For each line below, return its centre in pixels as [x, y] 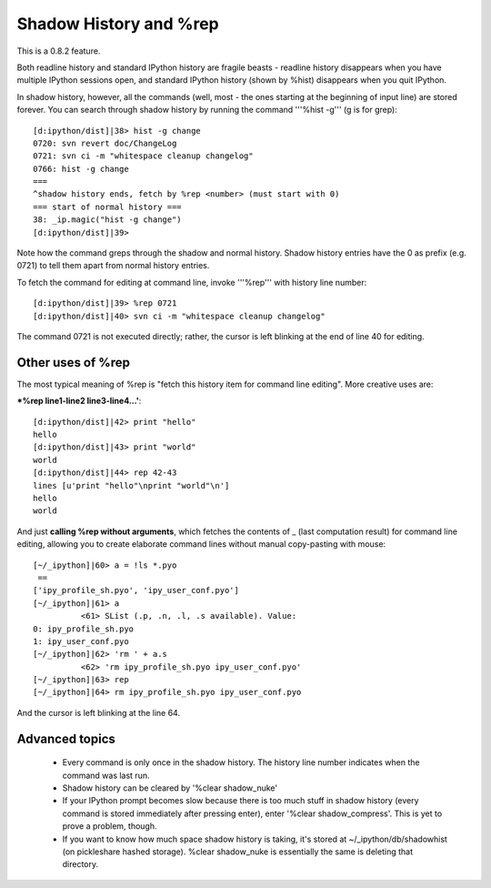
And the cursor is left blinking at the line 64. [99, 712]
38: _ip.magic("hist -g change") [107, 220]
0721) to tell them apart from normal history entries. [113, 266]
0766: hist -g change [81, 169]
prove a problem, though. [110, 826]
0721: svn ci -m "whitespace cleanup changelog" [143, 156]
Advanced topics [66, 738]
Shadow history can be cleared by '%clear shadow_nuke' [170, 788]
